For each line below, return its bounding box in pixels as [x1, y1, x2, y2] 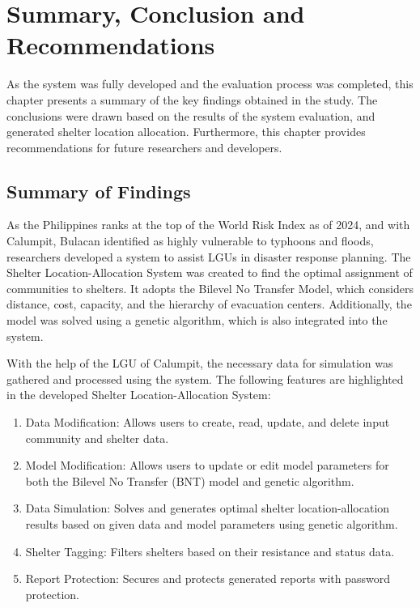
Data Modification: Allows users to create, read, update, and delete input [25, 414, 390, 431]
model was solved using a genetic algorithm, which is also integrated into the [6, 312, 388, 329]
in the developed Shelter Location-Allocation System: [6, 386, 271, 403]
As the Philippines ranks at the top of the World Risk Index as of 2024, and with [6, 216, 410, 233]
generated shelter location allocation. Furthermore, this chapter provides [6, 123, 366, 140]
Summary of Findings [6, 178, 191, 203]
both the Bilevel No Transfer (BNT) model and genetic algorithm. [25, 472, 354, 489]
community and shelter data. [25, 429, 169, 446]
